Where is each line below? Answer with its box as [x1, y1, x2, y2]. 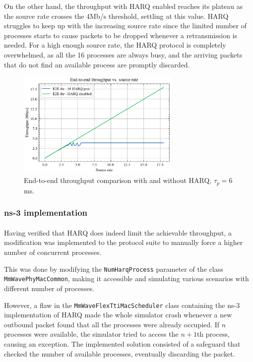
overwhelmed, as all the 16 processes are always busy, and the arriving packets [4, 49, 243, 60]
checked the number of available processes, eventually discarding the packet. [4, 348, 235, 359]
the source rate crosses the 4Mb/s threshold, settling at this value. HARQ [4, 10, 229, 21]
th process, [196, 329, 230, 339]
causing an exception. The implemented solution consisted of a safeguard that [4, 339, 241, 349]
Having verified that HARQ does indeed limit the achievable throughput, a [4, 227, 232, 238]
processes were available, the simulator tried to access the [4, 329, 179, 339]
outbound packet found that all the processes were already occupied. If [4, 319, 219, 329]
